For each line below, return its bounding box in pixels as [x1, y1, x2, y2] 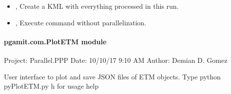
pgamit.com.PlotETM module [4, 36, 107, 46]
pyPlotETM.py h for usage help [4, 81, 99, 91]
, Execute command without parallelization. [15, 17, 147, 27]
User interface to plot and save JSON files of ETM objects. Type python [4, 71, 221, 81]
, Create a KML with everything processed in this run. [15, 1, 179, 11]
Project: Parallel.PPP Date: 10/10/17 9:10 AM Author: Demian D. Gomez [4, 55, 228, 65]
